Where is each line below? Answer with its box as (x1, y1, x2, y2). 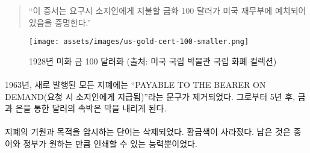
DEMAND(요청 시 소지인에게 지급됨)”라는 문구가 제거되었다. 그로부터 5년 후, (5, 90, 296, 102)
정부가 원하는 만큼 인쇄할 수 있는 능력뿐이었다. (23, 137, 197, 149)
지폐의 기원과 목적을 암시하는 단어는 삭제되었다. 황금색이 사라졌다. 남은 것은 (5, 125, 291, 138)
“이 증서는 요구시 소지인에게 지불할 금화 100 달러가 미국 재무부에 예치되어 (28, 4, 306, 16)
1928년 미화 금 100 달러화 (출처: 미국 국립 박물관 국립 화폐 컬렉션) (29, 54, 277, 67)
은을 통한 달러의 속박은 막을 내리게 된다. (15, 102, 167, 114)
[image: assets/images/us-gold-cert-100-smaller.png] (29, 37, 249, 46)
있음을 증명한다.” (28, 16, 91, 28)
